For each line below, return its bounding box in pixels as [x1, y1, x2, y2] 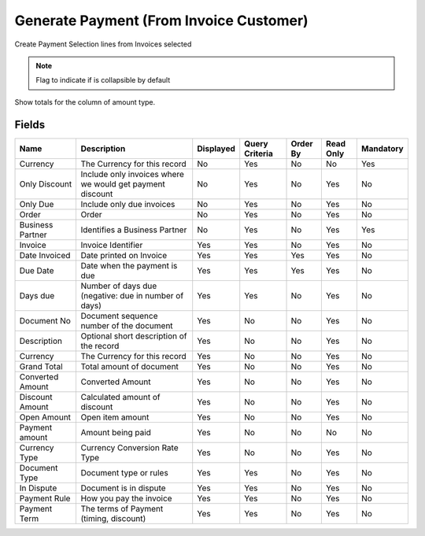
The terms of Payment [80, 503, 164, 514]
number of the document [80, 320, 173, 331]
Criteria [244, 148, 273, 159]
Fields [14, 118, 46, 131]
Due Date [19, 264, 54, 275]
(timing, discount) [80, 512, 146, 523]
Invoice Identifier [80, 239, 143, 250]
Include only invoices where [80, 168, 185, 179]
